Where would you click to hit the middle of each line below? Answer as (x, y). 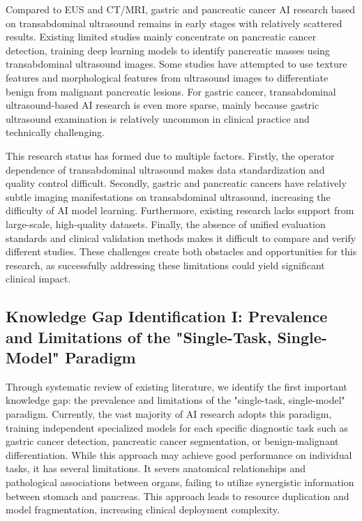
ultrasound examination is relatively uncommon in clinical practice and (158, 118)
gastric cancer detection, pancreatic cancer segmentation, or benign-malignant (172, 441)
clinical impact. (38, 279)
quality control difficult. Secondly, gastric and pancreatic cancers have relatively (176, 183)
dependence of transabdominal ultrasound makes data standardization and (165, 169)
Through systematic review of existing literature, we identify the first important (176, 386)
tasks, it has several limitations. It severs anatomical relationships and (156, 468)
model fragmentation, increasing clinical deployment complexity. (143, 509)
